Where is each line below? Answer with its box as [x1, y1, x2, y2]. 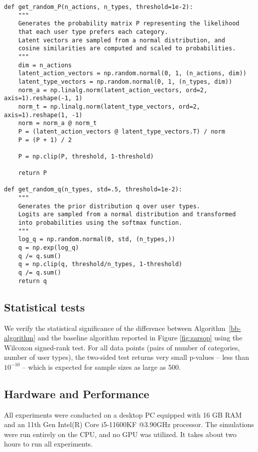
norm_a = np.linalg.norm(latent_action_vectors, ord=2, [18, 86, 208, 94]
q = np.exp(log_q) [18, 244, 79, 252]
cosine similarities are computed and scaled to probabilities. [18, 45, 236, 52]
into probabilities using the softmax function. [18, 219, 182, 227]
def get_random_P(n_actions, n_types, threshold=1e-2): [4, 3, 193, 10]
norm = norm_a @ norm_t [18, 120, 97, 127]
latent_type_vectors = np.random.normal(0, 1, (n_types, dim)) [18, 78, 233, 85]
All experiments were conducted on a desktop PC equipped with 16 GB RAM [4, 409, 242, 420]
